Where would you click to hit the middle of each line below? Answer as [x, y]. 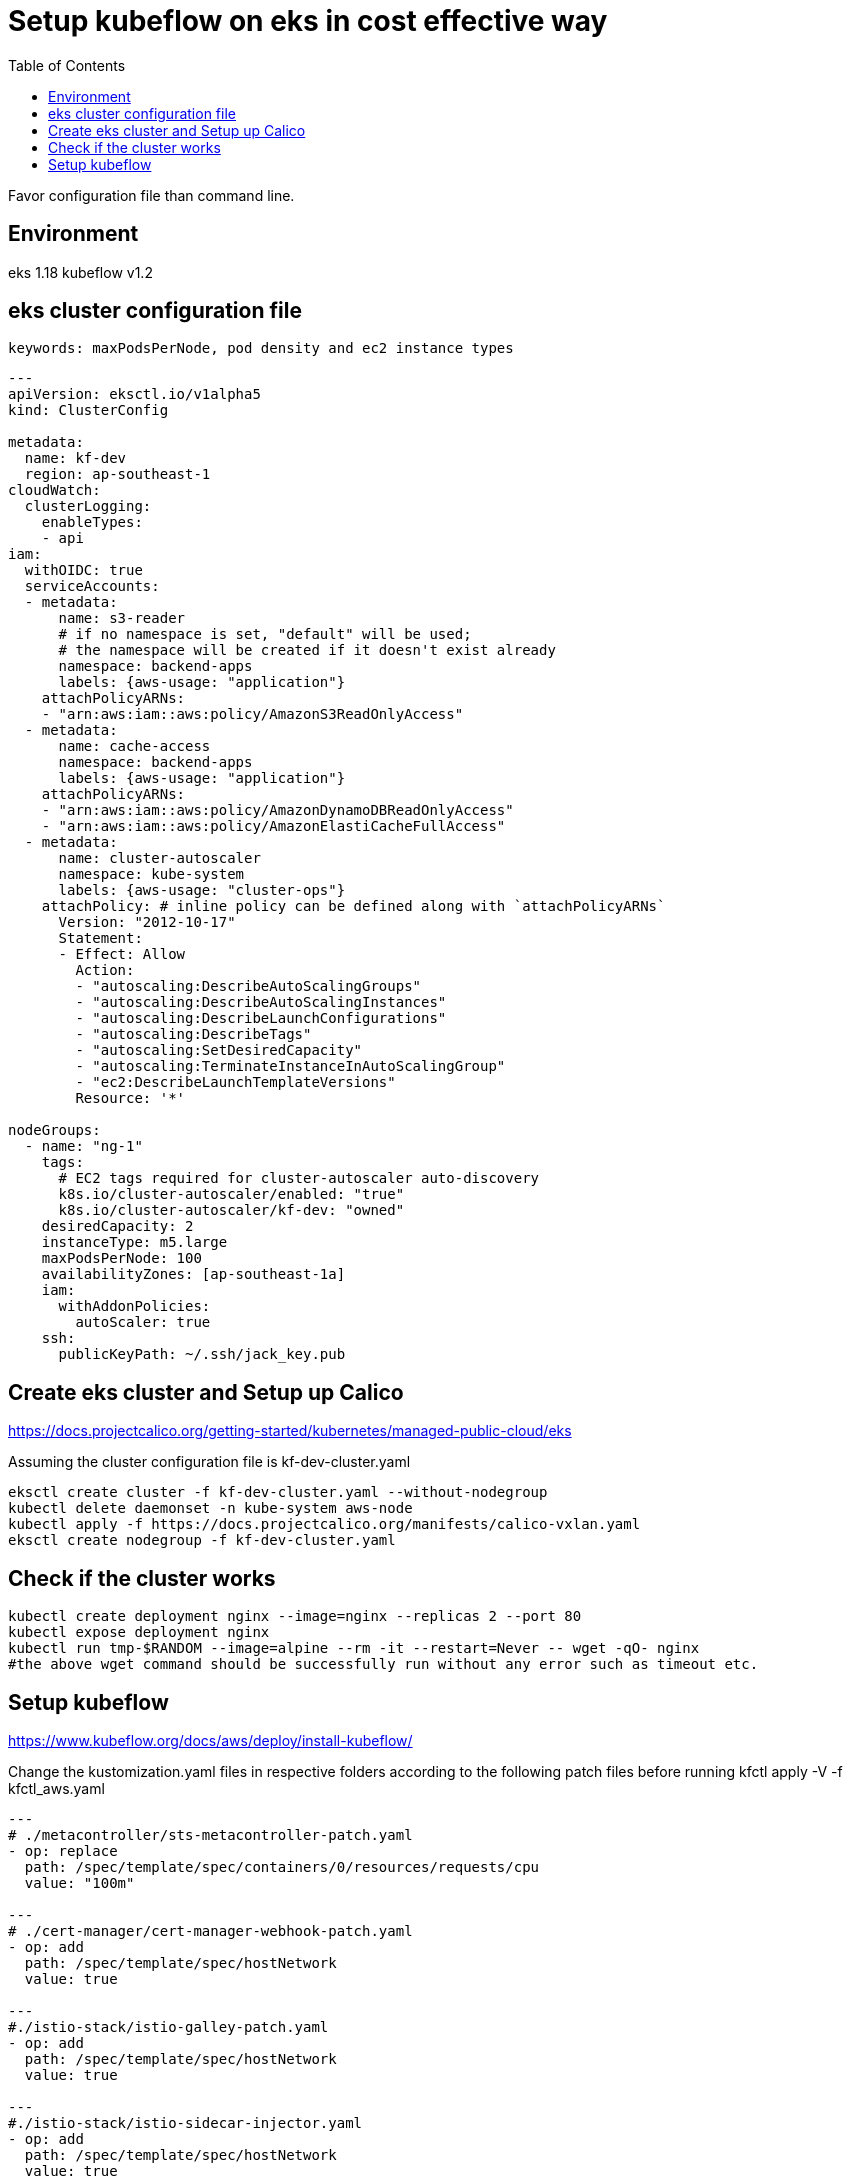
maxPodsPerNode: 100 [121, 1258]
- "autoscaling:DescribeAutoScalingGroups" [248, 986]
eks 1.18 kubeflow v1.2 [80, 272]
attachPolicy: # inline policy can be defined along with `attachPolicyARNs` [353, 906]
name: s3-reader [122, 618]
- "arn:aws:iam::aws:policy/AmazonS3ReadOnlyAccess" [252, 714]
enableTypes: [92, 522]
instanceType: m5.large [134, 1242]
